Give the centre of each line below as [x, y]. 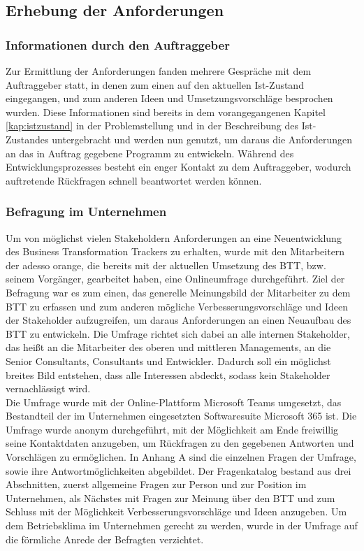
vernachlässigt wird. [48, 388]
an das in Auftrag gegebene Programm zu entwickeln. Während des [150, 153]
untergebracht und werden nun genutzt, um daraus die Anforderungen [202, 139]
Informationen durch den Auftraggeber [118, 44]
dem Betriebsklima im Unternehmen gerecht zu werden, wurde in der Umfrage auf [182, 525]
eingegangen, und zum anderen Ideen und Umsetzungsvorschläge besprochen [169, 98]
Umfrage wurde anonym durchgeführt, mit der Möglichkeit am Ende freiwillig [172, 429]
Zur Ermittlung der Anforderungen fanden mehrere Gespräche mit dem [159, 71]
